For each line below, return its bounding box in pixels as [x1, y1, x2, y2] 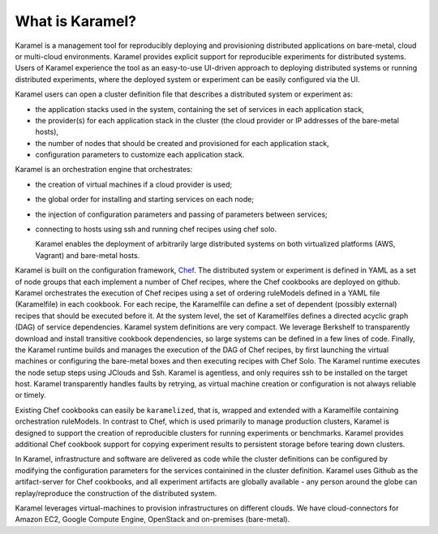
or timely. [15, 390, 46, 400]
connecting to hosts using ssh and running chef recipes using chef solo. [35, 224, 277, 235]
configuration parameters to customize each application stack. [35, 150, 245, 160]
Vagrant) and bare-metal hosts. [35, 250, 140, 260]
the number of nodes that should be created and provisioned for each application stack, [35, 138, 329, 148]
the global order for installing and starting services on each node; [35, 195, 255, 205]
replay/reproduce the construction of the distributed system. [15, 488, 217, 498]
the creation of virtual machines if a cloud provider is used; [35, 179, 233, 189]
